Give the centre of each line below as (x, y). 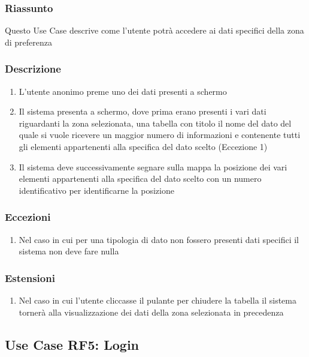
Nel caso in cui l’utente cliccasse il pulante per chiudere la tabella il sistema (157, 300)
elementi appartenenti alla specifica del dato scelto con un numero (140, 178)
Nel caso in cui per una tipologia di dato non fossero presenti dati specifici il (159, 239)
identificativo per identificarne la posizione (96, 190)
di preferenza (29, 42)
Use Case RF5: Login (72, 344)
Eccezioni (28, 217)
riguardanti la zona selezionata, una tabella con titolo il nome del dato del (155, 123)
